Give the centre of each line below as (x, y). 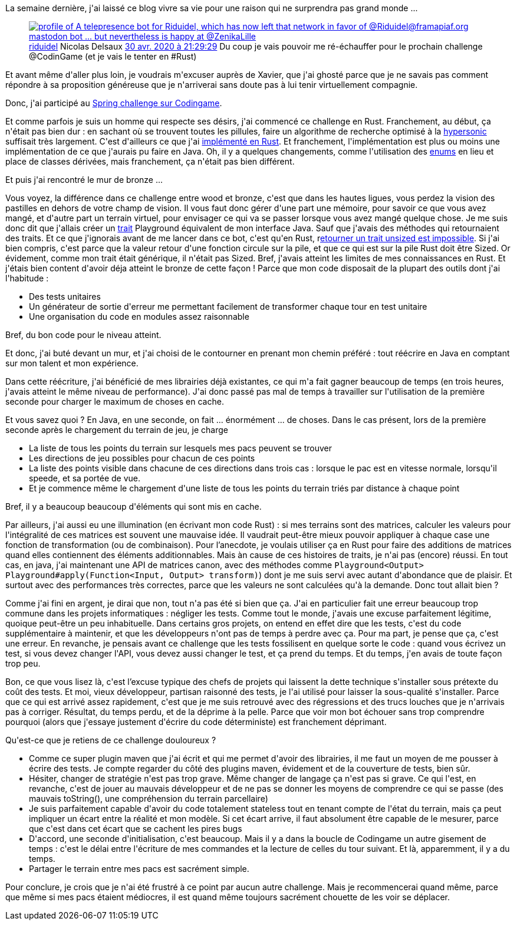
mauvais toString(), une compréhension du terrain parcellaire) (149, 798)
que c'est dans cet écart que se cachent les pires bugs (136, 829)
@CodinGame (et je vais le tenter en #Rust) (113, 56)
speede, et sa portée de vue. (85, 478)
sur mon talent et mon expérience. (72, 363)
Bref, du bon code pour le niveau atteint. (83, 335)
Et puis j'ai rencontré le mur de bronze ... (84, 180)
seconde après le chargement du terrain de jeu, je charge (117, 430)
